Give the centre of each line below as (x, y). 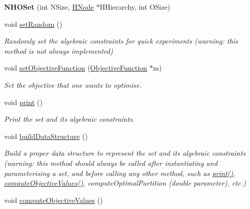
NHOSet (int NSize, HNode (49, 7)
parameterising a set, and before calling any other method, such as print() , (120, 173)
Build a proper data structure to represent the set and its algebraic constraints (125, 153)
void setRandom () (33, 24)
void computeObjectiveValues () (53, 200)
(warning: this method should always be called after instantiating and (111, 163)
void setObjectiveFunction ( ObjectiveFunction (76, 68)
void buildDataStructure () (46, 136)
